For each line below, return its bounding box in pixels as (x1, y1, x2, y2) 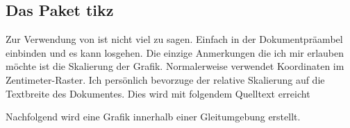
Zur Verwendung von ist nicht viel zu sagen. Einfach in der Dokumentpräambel (6, 32, 343, 46)
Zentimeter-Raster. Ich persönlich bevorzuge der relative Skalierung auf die (6, 72, 325, 86)
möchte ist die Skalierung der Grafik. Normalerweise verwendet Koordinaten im (6, 59, 344, 73)
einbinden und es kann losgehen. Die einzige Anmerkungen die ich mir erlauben (6, 45, 344, 60)
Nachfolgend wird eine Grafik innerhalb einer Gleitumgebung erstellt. (6, 109, 301, 124)
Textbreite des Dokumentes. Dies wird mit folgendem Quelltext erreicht (6, 86, 310, 100)
